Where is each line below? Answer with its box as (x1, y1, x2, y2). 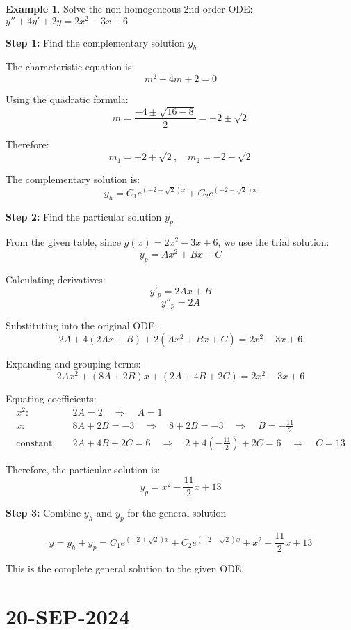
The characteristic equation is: (6, 59, 135, 74)
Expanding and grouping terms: (6, 356, 141, 371)
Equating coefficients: (6, 391, 97, 405)
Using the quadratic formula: (6, 92, 129, 107)
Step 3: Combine (6, 505, 81, 520)
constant (16, 438, 53, 448)
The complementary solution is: (6, 171, 140, 186)
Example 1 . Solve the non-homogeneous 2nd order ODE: (6, 1, 253, 15)
